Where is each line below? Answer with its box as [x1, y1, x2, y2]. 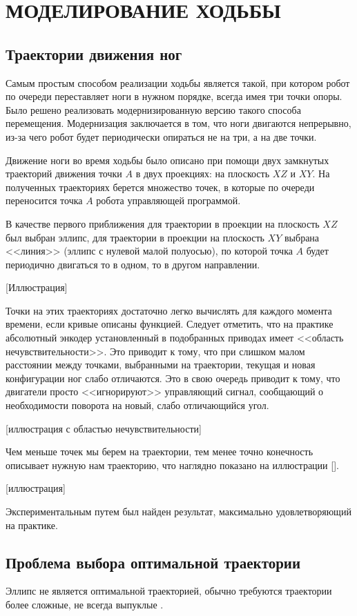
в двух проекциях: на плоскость [135, 166, 270, 181]
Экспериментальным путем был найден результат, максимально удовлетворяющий [6, 504, 351, 519]
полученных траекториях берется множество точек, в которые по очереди [6, 179, 315, 194]
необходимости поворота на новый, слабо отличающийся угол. [6, 398, 269, 413]
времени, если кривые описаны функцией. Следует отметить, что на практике [6, 317, 334, 331]
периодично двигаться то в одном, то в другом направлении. [6, 257, 260, 271]
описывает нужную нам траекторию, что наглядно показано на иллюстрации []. [6, 457, 339, 472]
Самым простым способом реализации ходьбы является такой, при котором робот [6, 75, 350, 90]
